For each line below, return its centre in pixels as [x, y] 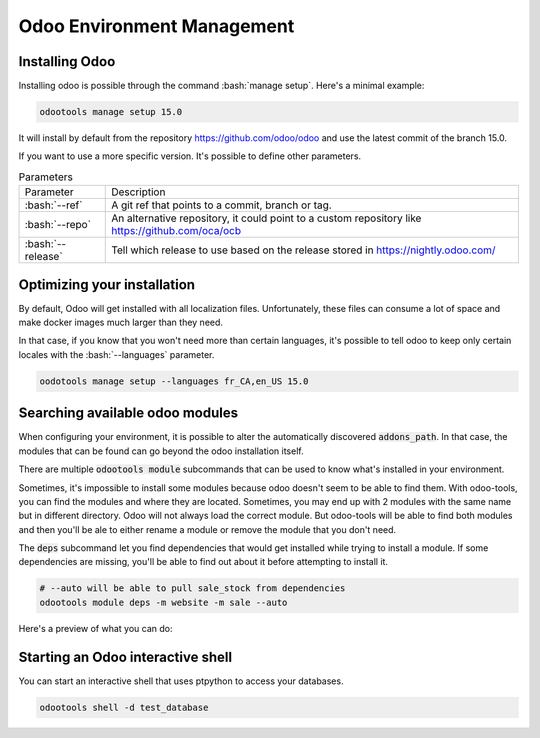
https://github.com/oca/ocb [176, 231]
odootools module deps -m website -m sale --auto [163, 602]
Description [138, 192]
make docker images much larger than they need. [121, 322]
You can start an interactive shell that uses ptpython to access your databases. [181, 681]
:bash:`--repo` [58, 225]
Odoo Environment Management [156, 26]
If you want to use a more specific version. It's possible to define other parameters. [190, 156]
